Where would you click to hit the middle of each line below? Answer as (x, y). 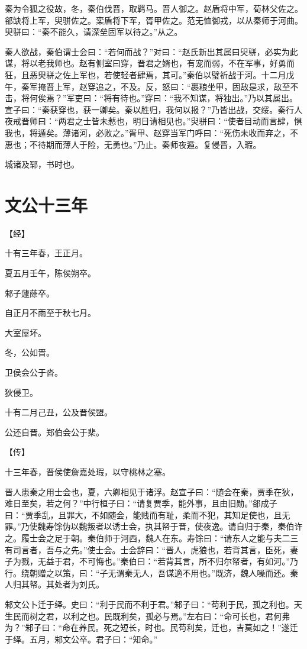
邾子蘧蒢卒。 (30, 293)
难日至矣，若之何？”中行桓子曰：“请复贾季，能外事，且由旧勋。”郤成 (137, 503)
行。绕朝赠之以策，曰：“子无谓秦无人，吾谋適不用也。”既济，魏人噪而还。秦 (152, 572)
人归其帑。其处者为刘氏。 (54, 584)
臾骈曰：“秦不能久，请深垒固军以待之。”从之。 (94, 32)
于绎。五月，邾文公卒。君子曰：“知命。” (81, 639)
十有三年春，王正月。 (46, 253)
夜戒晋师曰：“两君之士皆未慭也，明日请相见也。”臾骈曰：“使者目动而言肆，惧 (153, 121)
